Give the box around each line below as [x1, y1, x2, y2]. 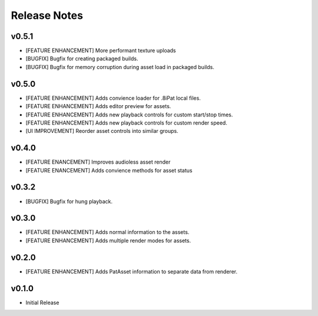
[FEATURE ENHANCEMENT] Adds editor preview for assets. [25, 103, 171, 110]
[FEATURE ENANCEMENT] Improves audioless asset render [25, 158, 171, 165]
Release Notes [11, 9, 84, 22]
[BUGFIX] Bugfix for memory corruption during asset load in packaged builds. [25, 63, 214, 70]
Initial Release [25, 299, 59, 306]
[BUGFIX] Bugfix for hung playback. [25, 198, 113, 205]
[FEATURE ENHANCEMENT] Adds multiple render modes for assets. [25, 237, 191, 244]
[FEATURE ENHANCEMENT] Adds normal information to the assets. [25, 229, 190, 236]
